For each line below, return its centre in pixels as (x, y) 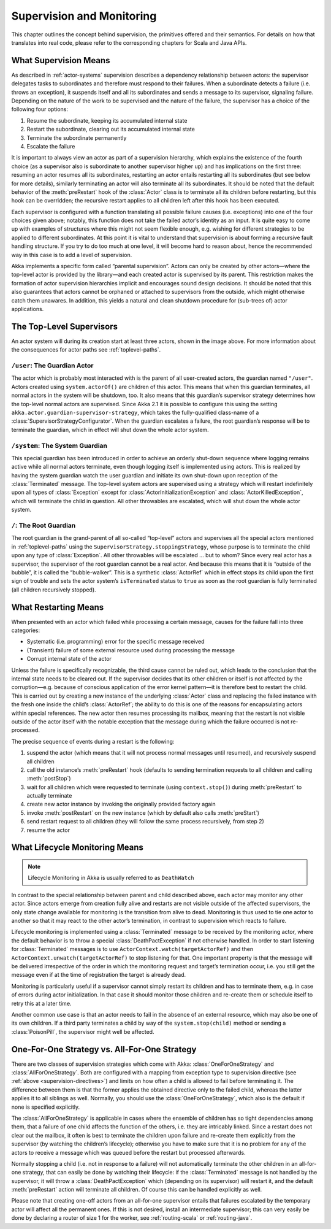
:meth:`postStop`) (49, 779)
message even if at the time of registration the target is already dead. (99, 975)
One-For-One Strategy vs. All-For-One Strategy (104, 1049)
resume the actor (48, 830)
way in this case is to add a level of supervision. (72, 255)
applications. (28, 309)
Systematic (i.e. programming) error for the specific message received (116, 642)
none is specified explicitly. (46, 1107)
